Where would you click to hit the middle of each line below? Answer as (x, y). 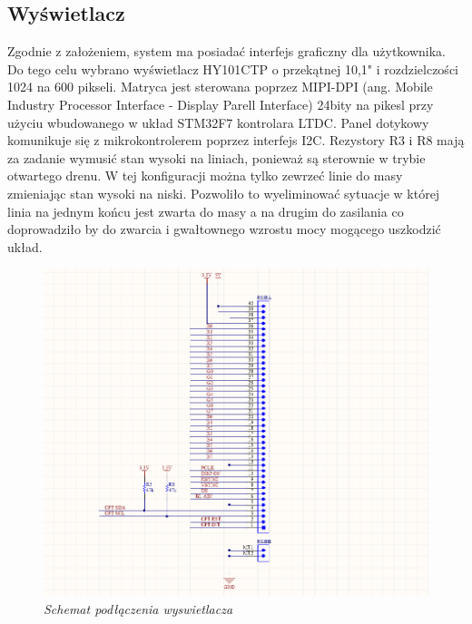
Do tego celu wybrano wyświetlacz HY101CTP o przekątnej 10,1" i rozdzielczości (233, 68)
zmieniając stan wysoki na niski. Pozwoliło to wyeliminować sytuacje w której (224, 193)
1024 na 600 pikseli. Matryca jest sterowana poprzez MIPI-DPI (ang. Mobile (220, 87)
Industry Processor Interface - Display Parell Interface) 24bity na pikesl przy (221, 104)
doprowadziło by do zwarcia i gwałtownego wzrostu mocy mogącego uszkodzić (224, 229)
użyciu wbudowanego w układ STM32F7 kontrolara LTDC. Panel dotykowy (218, 122)
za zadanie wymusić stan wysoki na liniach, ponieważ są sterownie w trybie (216, 157)
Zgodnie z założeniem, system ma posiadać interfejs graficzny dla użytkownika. (226, 51)
